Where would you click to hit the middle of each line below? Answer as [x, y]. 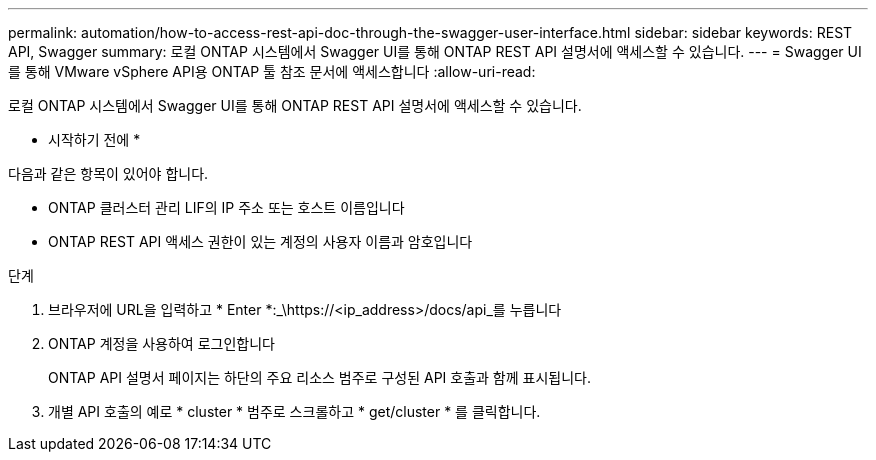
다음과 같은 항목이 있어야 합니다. [108, 173]
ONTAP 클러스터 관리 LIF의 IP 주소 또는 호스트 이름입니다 [226, 207]
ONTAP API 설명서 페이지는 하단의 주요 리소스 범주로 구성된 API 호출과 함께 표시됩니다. [319, 377]
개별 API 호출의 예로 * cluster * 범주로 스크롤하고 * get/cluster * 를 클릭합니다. [294, 411]
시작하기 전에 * [94, 139]
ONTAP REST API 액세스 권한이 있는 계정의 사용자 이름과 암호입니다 [260, 241]
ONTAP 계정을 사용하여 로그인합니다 [161, 343]
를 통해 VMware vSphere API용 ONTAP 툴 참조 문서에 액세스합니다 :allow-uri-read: [272, 71]
